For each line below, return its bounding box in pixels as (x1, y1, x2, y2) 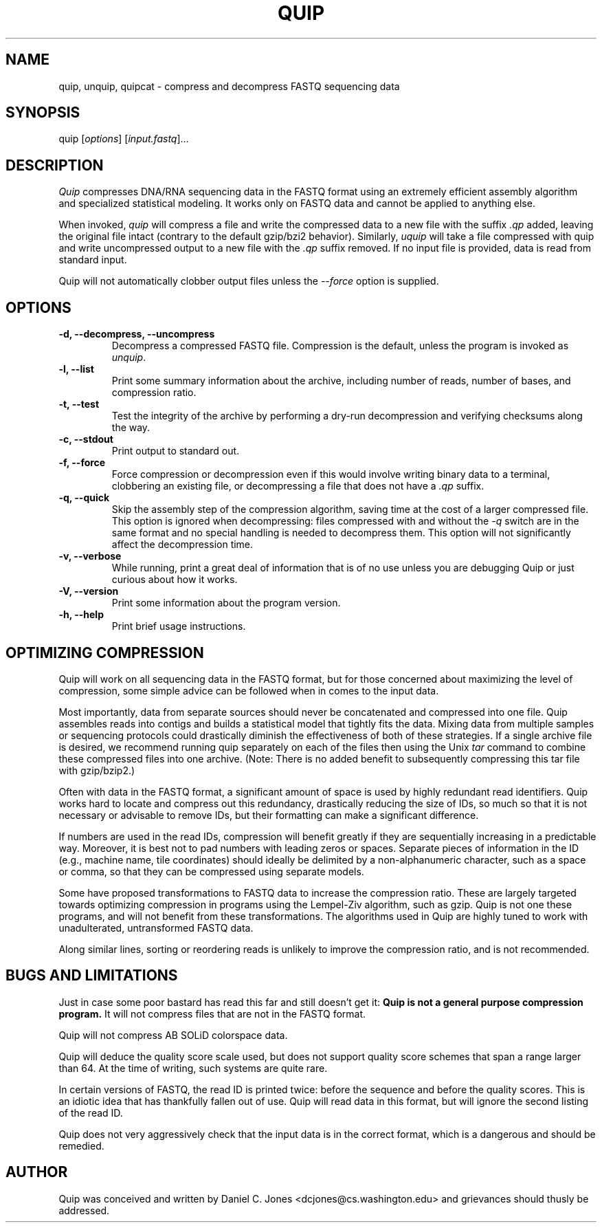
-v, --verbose (58, 550, 122, 562)
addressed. (58, 1204, 110, 1216)
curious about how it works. (111, 573, 238, 586)
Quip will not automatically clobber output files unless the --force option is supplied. (58, 275, 439, 287)
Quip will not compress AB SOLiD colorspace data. (58, 1029, 288, 1041)
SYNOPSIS (5, 104, 80, 122)
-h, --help (58, 608, 104, 621)
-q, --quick (58, 492, 110, 504)
